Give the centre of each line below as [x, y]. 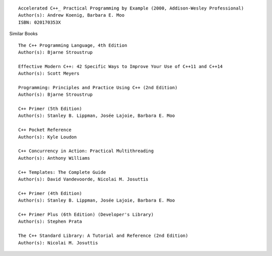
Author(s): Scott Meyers [49, 74]
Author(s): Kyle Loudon [48, 137]
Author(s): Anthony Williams [54, 158]
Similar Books [23, 34]
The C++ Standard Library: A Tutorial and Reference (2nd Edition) [103, 236]
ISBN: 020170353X [40, 22]
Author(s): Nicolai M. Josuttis [58, 243]
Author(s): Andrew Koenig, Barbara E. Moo [72, 15]
